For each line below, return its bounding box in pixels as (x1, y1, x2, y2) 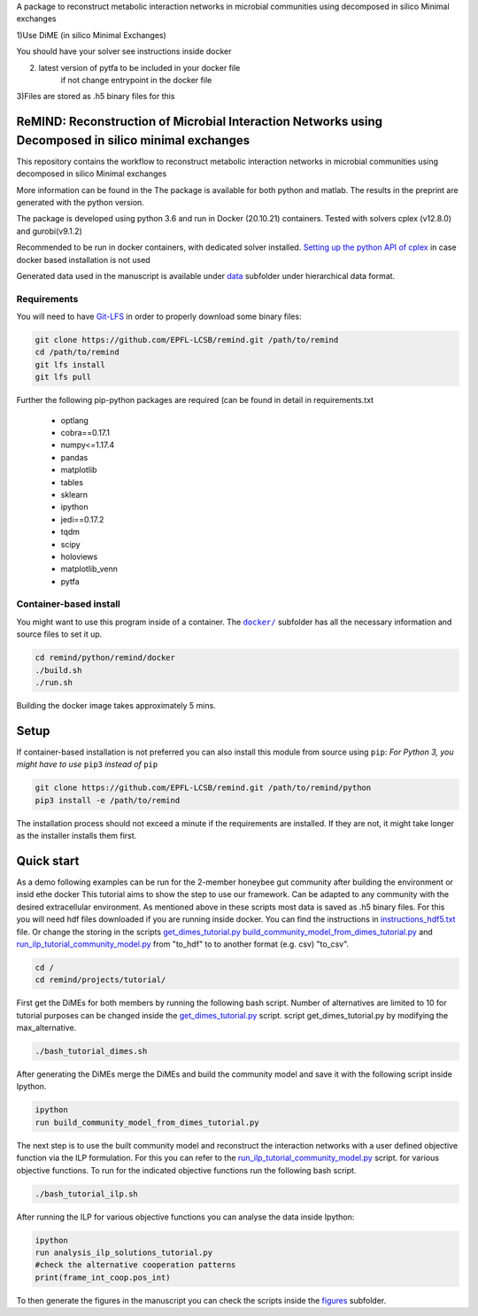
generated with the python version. (16, 197, 145, 208)
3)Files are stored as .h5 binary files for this (16, 91, 175, 102)
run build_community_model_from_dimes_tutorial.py (35, 1117, 260, 1127)
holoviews (60, 551, 98, 561)
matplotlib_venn (60, 563, 119, 575)
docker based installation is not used (16, 254, 150, 265)
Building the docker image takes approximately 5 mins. (16, 701, 216, 710)
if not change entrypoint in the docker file (60, 74, 212, 85)
